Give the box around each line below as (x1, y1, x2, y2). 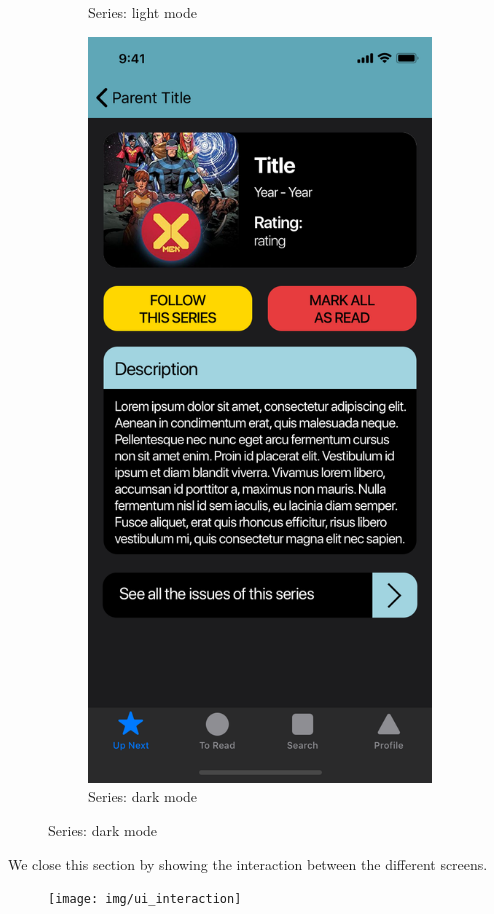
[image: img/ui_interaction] (48, 892, 242, 907)
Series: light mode (88, 2, 198, 22)
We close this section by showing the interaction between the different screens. (8, 853, 488, 874)
